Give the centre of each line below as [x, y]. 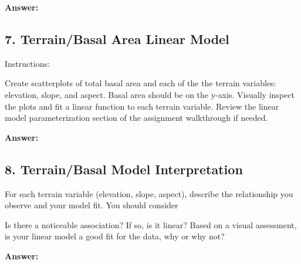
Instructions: [27, 63]
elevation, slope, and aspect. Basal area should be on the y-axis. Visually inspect [150, 94]
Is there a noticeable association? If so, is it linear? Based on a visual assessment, [151, 224]
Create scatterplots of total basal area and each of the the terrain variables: [141, 83]
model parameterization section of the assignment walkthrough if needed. [136, 118]
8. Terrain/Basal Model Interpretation [124, 169]
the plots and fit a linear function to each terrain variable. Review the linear [142, 106]
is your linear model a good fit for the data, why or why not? [115, 236]
